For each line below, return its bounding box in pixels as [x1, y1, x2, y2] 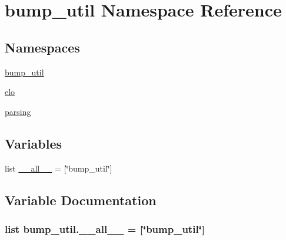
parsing [5, 105, 31, 117]
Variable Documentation [5, 190, 157, 209]
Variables [5, 134, 62, 152]
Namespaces [5, 38, 80, 56]
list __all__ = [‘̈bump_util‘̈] [5, 162, 112, 174]
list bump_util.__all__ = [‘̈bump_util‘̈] [5, 221, 205, 236]
